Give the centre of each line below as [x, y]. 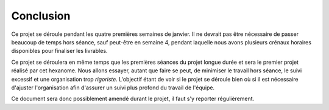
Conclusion [41, 16]
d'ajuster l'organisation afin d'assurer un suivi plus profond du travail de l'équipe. [113, 88]
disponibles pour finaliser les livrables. [59, 51]
